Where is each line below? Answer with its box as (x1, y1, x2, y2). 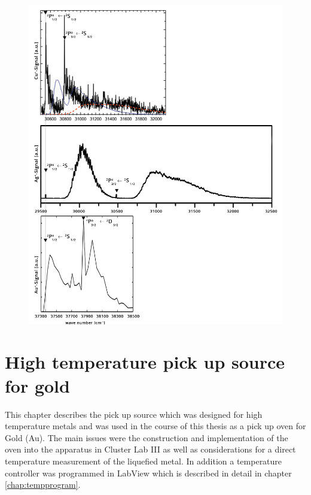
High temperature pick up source (5, 350, 285, 374)
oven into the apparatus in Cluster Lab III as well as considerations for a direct (5, 443, 296, 455)
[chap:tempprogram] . (5, 478, 81, 491)
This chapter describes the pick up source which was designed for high (5, 408, 263, 420)
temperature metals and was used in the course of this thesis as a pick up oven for (5, 420, 306, 432)
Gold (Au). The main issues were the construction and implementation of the (5, 431, 288, 444)
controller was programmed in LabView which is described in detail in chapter (5, 466, 292, 479)
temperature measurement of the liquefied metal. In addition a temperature (5, 454, 282, 467)
